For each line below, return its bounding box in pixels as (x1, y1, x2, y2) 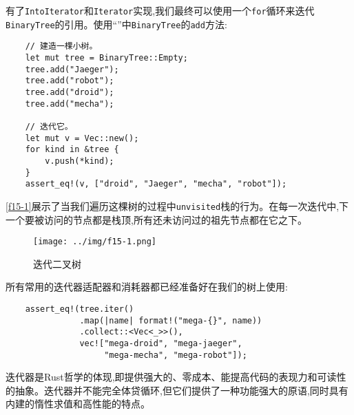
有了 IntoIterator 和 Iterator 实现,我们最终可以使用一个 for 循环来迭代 (6, 3, 315, 17)
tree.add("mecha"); (25, 98, 114, 109)
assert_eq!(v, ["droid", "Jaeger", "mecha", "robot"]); (25, 179, 287, 189)
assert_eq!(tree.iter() (25, 304, 134, 314)
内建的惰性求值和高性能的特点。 (6, 396, 150, 411)
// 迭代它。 (25, 121, 73, 131)
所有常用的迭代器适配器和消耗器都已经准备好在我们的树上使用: (6, 279, 288, 294)
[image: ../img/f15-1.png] (33, 237, 156, 247)
